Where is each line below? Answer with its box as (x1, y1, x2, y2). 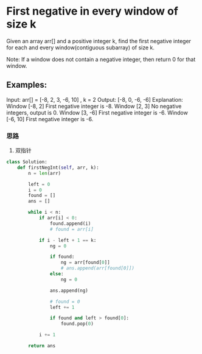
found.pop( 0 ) (60, 321, 94, 327)
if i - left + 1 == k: (38, 237, 97, 243)
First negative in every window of (6, 4, 178, 18)
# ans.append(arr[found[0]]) (60, 265, 135, 272)
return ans (28, 343, 56, 349)
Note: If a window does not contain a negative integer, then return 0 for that (6, 55, 196, 63)
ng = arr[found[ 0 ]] (60, 260, 111, 266)
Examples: (6, 80, 47, 90)
